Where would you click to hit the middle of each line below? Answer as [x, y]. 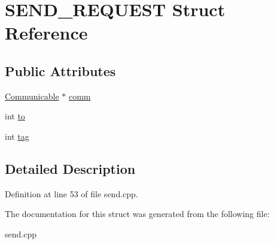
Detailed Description [70, 168]
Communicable [32, 96]
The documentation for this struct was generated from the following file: [137, 214]
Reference [46, 33]
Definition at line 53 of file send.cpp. [71, 193]
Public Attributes [60, 70]
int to [15, 116]
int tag [17, 136]
